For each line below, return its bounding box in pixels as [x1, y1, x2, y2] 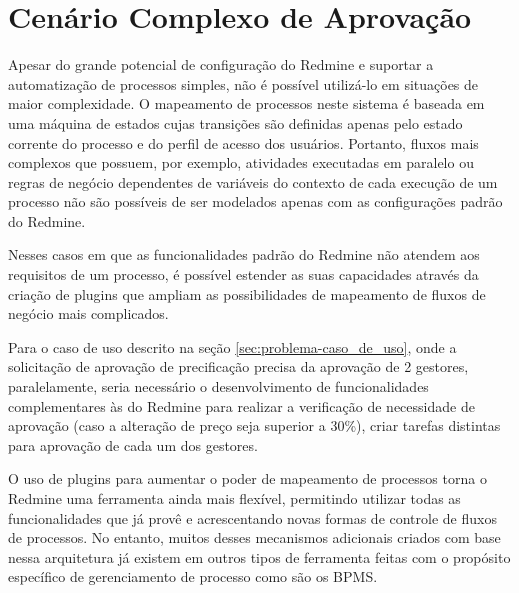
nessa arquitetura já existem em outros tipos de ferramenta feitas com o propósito [8, 546, 511, 567]
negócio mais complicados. [8, 303, 169, 324]
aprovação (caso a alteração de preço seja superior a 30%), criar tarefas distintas [8, 415, 501, 436]
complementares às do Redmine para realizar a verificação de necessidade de [8, 395, 475, 416]
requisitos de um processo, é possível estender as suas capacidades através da [8, 264, 479, 285]
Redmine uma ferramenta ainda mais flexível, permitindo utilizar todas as [8, 488, 461, 508]
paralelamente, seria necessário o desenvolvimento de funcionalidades [8, 376, 429, 397]
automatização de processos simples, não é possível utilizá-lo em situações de [8, 73, 479, 94]
